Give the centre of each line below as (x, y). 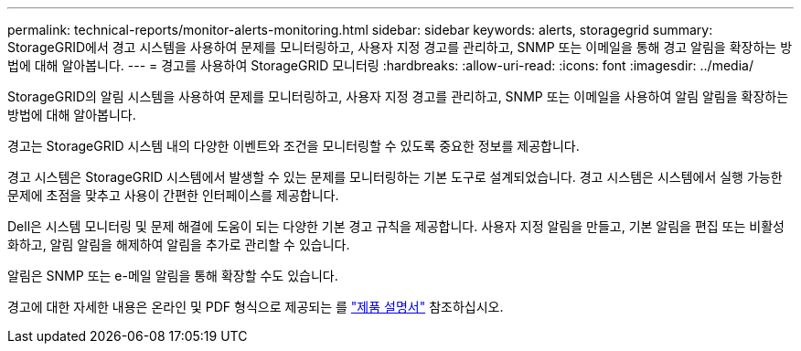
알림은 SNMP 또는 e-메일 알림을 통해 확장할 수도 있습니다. (173, 276)
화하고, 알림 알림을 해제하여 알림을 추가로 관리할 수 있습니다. (179, 245)
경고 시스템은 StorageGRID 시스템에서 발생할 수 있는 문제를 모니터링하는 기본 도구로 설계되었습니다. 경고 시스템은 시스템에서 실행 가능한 (395, 177)
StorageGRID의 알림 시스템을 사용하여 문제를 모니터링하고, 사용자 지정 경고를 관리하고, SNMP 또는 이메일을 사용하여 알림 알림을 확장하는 (398, 96)
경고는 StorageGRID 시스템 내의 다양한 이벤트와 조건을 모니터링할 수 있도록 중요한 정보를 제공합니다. (294, 146)
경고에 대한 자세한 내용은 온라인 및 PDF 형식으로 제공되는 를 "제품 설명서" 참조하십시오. (256, 307)
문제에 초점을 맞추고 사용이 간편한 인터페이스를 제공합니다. (173, 195)
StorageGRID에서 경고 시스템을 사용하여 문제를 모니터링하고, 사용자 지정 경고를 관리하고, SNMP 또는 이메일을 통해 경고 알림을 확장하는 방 (400, 47)
